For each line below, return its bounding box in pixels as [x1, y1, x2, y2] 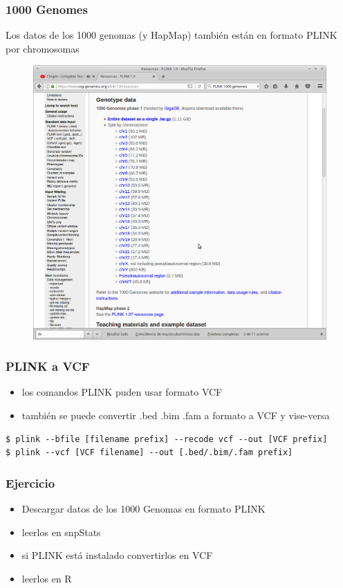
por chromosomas [6, 41, 80, 55]
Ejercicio [6, 474, 55, 491]
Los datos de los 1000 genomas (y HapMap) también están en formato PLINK [6, 28, 337, 42]
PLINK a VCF [6, 358, 90, 375]
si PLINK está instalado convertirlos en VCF [21, 548, 213, 562]
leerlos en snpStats [21, 524, 101, 539]
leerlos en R [21, 571, 72, 585]
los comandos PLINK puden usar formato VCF [21, 385, 223, 399]
